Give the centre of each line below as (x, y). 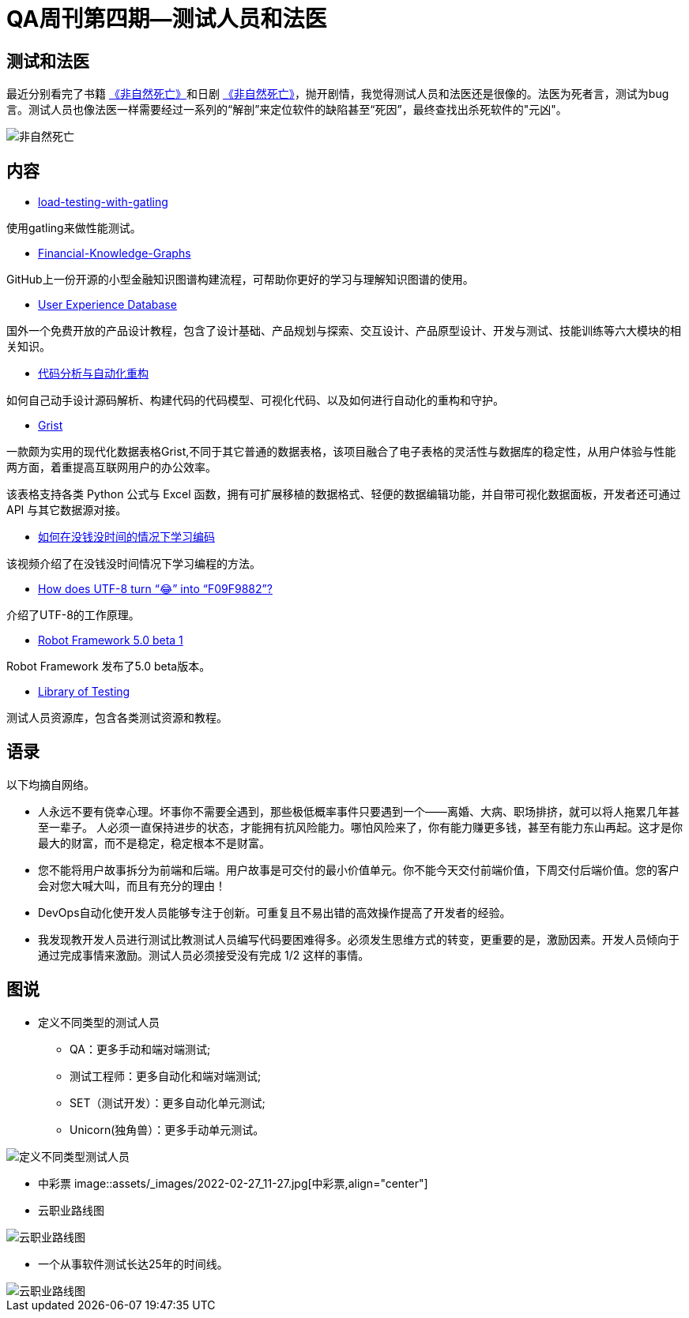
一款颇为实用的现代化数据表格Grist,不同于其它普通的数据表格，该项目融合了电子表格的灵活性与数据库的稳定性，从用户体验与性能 (341, 452)
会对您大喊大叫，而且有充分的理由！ (132, 885)
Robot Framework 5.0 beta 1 (111, 640)
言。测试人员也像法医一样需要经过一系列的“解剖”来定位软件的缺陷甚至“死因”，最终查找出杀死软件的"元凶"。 (287, 110)
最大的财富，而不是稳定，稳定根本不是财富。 (154, 843)
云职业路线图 (71, 1210)
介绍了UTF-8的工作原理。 (73, 615)
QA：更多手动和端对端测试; (140, 1049)
